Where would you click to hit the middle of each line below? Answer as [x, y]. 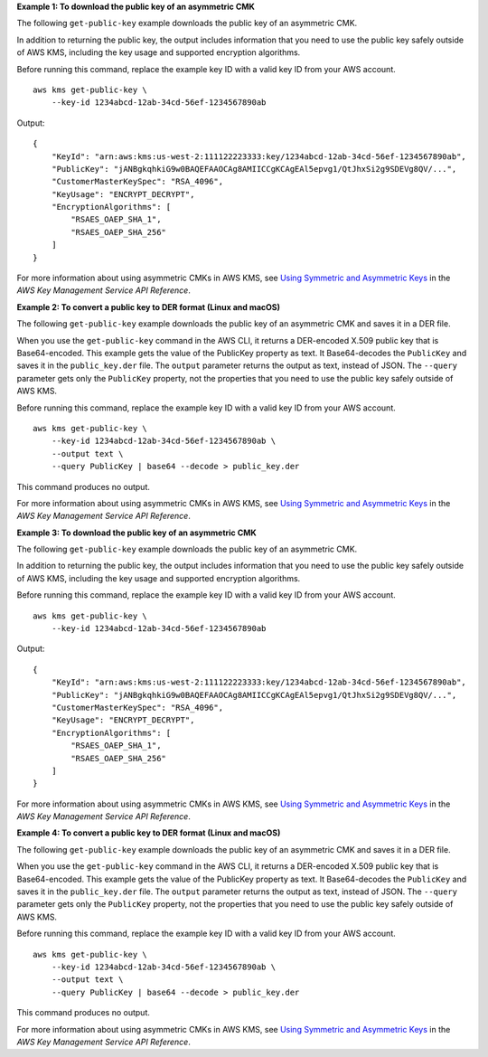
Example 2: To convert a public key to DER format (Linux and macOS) [148, 307]
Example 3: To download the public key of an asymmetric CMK [136, 533]
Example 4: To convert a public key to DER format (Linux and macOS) [149, 833]
